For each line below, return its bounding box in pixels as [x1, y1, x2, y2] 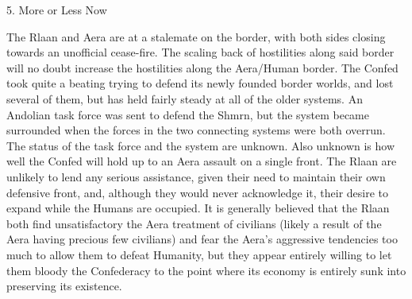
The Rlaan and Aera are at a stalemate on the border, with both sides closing [6, 28, 386, 45]
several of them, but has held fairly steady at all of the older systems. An [6, 90, 363, 107]
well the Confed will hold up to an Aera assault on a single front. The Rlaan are [6, 153, 397, 169]
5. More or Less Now [6, 2, 107, 17]
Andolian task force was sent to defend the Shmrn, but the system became [6, 106, 369, 122]
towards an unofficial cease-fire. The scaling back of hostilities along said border [6, 44, 395, 60]
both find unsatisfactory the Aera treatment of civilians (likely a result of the [6, 215, 382, 231]
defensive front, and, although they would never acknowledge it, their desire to [6, 184, 388, 200]
